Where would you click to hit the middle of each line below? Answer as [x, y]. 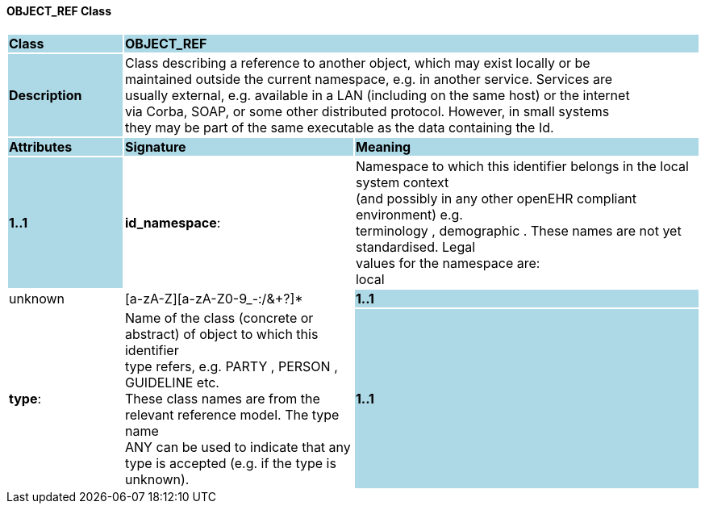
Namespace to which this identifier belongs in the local [522, 166]
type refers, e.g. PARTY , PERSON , [231, 366]
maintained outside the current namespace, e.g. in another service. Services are [369, 79]
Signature [155, 146]
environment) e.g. [409, 214]
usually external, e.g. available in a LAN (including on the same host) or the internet [377, 95]
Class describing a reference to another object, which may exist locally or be [357, 63]
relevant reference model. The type [232, 414]
